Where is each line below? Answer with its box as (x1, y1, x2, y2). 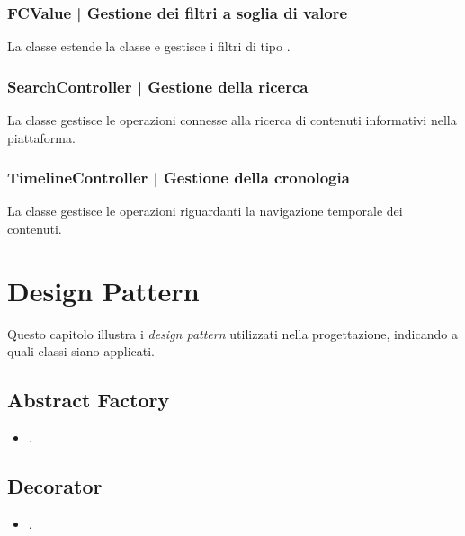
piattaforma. (7, 128, 76, 147)
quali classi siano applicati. (7, 342, 155, 361)
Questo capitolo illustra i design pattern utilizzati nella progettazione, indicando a (7, 324, 458, 343)
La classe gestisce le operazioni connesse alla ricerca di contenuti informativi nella (7, 111, 457, 130)
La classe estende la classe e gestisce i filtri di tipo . (7, 37, 291, 56)
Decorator (7, 472, 103, 500)
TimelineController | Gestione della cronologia (7, 166, 350, 189)
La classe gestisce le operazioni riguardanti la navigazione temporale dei (7, 201, 403, 220)
